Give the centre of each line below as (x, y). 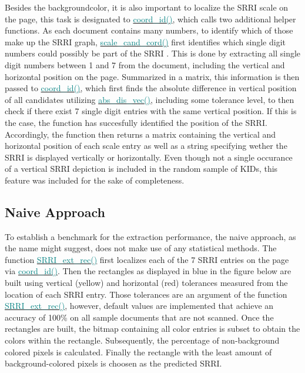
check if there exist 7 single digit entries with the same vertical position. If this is (151, 111)
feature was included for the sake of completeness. (95, 180)
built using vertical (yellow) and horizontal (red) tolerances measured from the (146, 283)
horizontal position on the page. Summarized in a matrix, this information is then (152, 76)
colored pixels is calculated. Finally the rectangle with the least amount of (138, 352)
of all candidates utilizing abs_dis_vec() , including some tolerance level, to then (150, 99)
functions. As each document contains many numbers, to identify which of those (149, 30)
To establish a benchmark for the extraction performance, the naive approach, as (150, 236)
